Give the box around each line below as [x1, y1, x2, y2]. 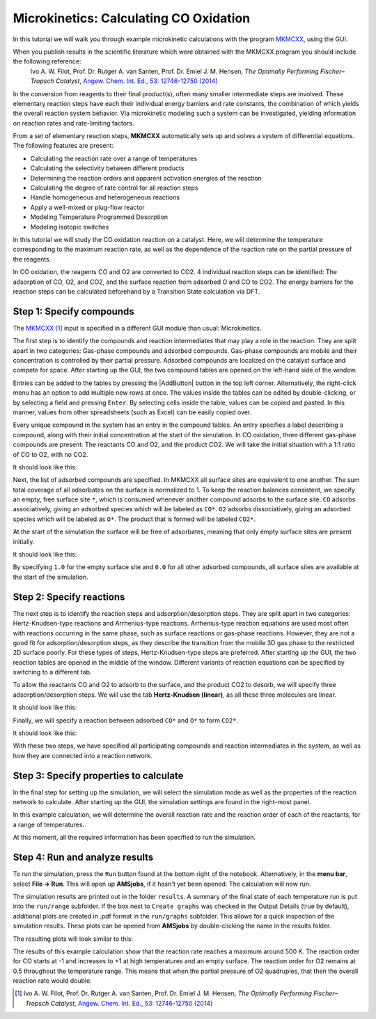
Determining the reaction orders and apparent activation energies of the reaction [30, 174, 263, 182]
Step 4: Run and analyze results [13, 852, 154, 863]
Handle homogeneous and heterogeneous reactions [30, 193, 180, 202]
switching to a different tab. [13, 668, 92, 677]
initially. [13, 537, 35, 545]
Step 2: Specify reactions [13, 591, 125, 603]
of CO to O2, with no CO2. [13, 450, 88, 458]
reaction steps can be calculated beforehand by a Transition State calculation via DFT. [13, 287, 260, 296]
